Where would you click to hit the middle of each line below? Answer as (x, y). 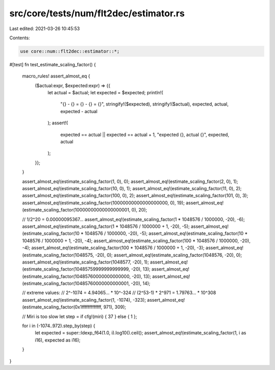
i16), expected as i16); (58, 340)
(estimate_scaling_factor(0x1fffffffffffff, (62, 307)
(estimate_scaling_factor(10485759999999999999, (76, 269)
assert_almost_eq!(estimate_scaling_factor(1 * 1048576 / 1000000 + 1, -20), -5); (106, 226)
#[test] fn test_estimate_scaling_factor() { (53, 64)
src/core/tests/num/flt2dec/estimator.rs (97, 13)
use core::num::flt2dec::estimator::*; (70, 51)
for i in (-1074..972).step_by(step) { (59, 326)
